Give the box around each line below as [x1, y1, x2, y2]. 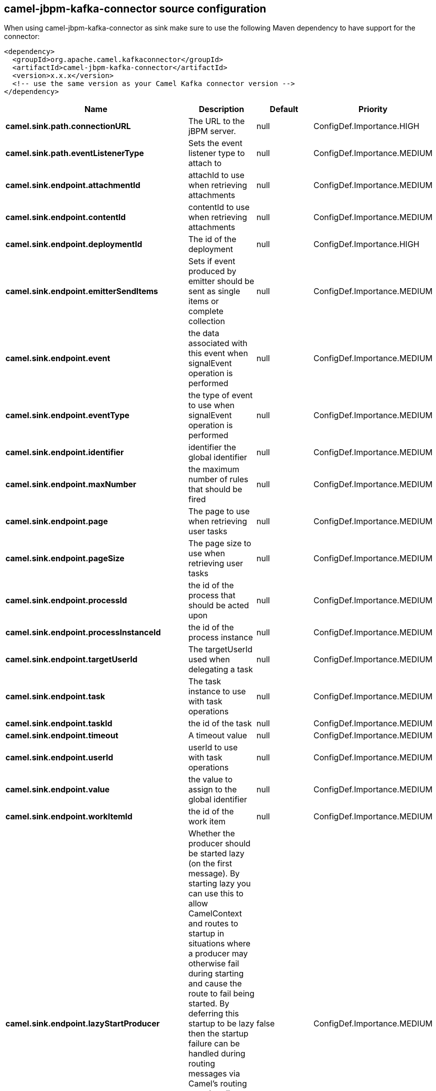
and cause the [188, 978, 242, 989]
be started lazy [188, 848, 244, 859]
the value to [188, 774, 233, 785]
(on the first [188, 858, 232, 869]
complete [188, 306, 223, 317]
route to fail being [188, 988, 254, 999]
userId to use [188, 742, 238, 753]
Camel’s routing [188, 1078, 247, 1089]
